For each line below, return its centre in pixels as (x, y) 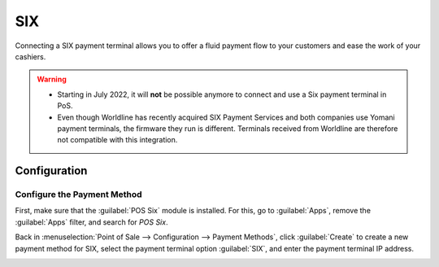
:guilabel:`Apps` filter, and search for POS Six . (91, 222)
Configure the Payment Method (78, 195)
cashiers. (30, 56)
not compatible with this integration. (117, 140)
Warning (52, 79)
